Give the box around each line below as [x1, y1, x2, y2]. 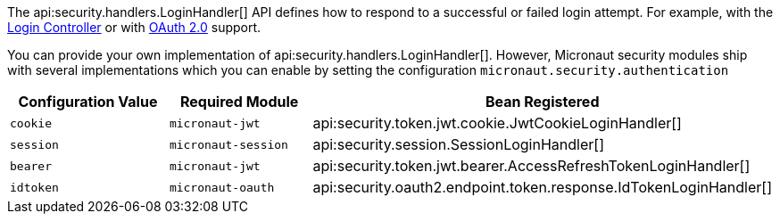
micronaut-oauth [169, 180, 275, 194]
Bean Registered [485, 93, 600, 110]
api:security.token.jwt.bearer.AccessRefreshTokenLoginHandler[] [312, 157, 751, 175]
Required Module [179, 93, 299, 110]
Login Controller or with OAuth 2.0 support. [7, 20, 261, 35]
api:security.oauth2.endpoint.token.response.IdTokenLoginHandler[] [312, 178, 772, 196]
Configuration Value [18, 93, 158, 110]
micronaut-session [169, 137, 288, 151]
